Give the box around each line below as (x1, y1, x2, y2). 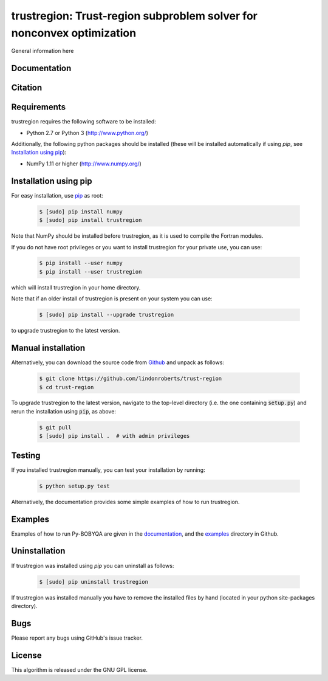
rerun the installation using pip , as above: (11, 407, 117, 415)
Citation (11, 83, 43, 93)
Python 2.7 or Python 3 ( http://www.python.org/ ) (26, 129, 149, 136)
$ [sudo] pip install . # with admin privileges (39, 432, 190, 440)
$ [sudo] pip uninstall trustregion (39, 578, 149, 585)
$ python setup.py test (39, 482, 111, 489)
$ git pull (39, 424, 72, 431)
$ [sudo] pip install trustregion (39, 216, 142, 224)
